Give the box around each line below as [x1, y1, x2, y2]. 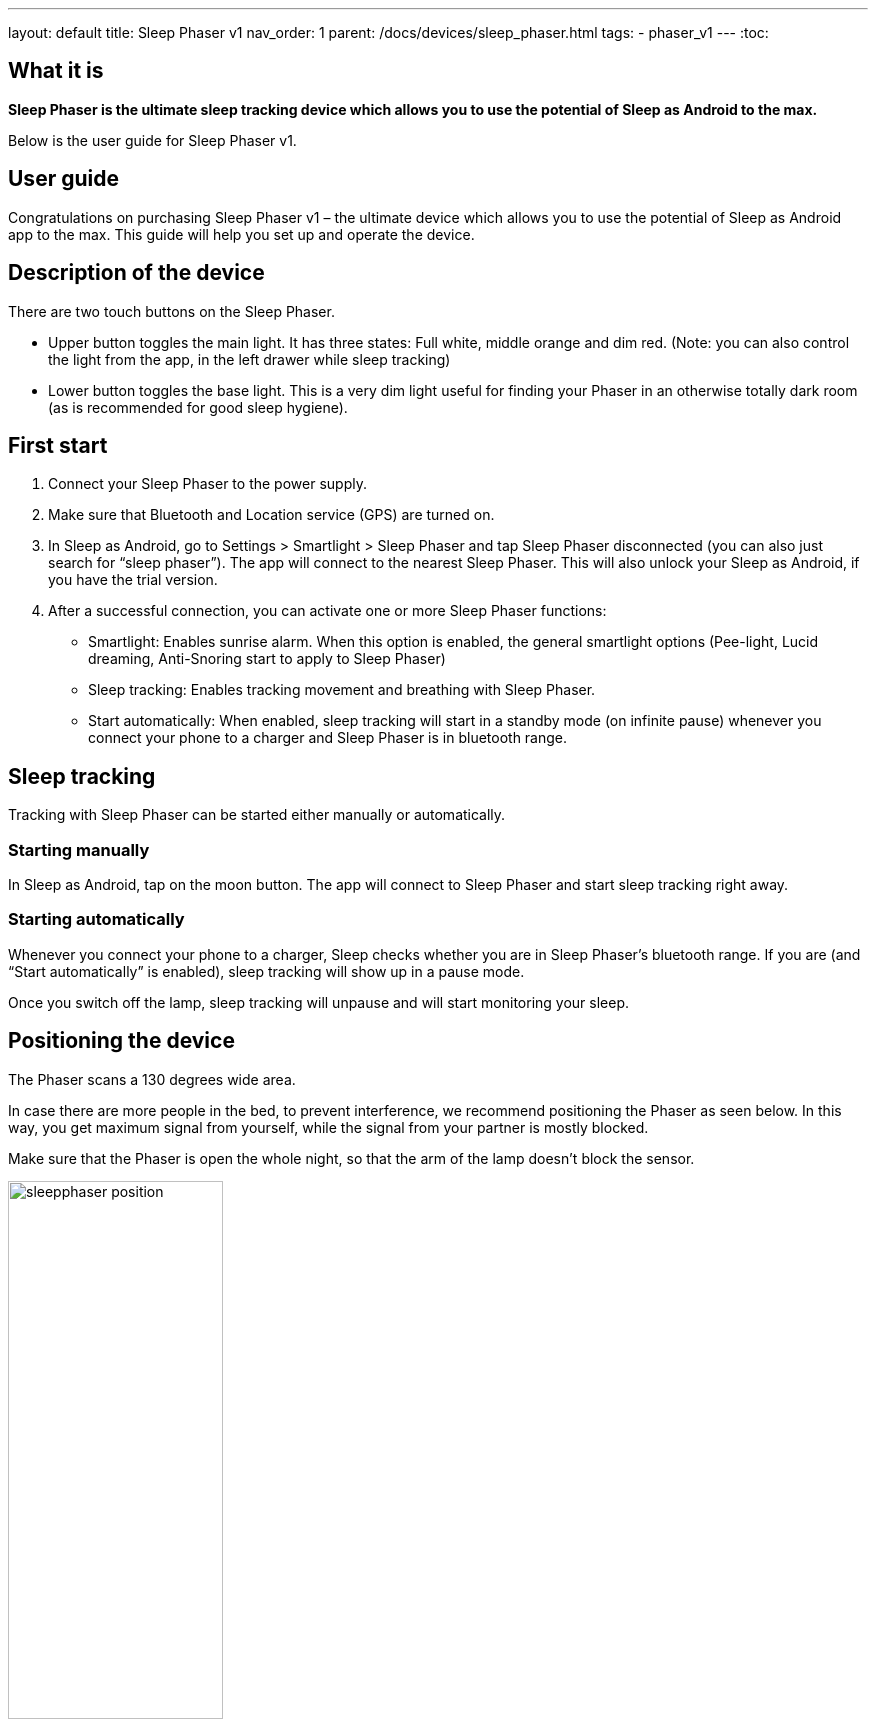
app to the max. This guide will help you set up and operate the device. [8, 225, 475, 243]
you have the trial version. [48, 571, 218, 589]
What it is [8, 58, 104, 84]
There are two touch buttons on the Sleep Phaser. [8, 302, 335, 320]
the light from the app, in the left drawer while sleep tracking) [48, 350, 451, 368]
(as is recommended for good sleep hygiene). [48, 398, 348, 416]
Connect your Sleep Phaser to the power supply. [48, 475, 367, 493]
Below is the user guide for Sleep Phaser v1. [8, 131, 297, 149]
